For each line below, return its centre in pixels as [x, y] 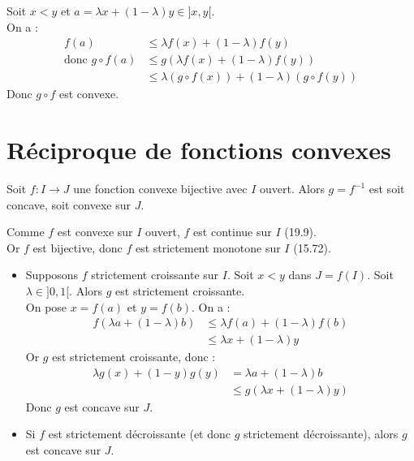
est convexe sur [95, 232]
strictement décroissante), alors [321, 434]
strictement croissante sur [155, 275]
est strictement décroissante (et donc [140, 434]
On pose [46, 306]
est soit [387, 188]
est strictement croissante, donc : [134, 357]
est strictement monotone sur [208, 247]
